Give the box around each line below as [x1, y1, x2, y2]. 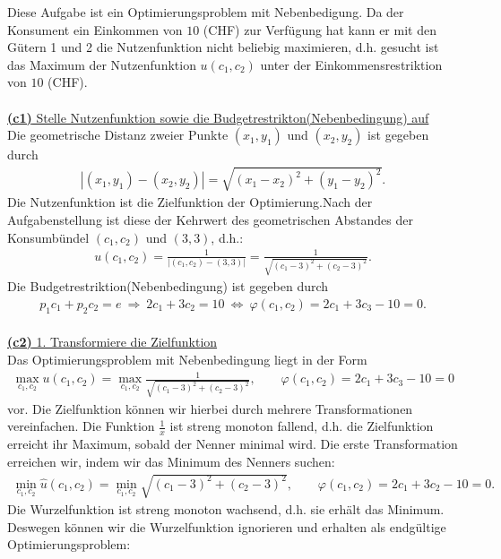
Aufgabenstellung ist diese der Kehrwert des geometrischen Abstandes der [7, 210, 413, 228]
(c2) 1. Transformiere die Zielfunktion [7, 332, 218, 351]
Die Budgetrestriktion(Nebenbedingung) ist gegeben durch [7, 277, 329, 296]
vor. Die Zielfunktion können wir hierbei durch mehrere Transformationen [7, 399, 413, 417]
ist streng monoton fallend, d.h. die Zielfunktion [169, 417, 434, 435]
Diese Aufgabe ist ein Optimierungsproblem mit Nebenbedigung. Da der [7, 3, 404, 21]
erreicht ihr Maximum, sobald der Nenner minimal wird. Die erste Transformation [7, 434, 458, 453]
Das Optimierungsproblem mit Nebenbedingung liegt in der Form [7, 349, 367, 368]
